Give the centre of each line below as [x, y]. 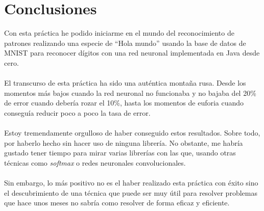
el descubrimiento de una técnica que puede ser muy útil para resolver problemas [131, 192]
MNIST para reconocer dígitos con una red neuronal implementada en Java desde [132, 53]
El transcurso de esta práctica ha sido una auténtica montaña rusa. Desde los [125, 83]
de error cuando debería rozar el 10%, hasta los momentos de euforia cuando [124, 103]
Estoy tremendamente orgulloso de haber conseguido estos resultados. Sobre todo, [132, 133]
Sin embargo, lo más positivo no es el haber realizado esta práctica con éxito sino [131, 183]
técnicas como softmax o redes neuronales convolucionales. [95, 162]
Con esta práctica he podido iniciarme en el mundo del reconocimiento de [119, 33]
